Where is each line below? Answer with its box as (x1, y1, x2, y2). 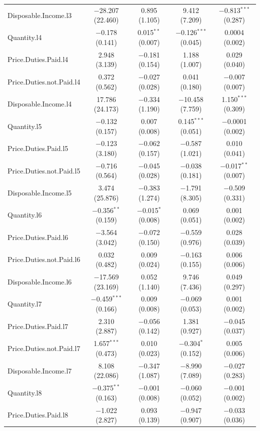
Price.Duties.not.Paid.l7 (7, 343, 80, 353)
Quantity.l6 (7, 209, 42, 220)
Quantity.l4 (7, 31, 42, 42)
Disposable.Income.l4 (7, 98, 72, 109)
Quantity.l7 (7, 298, 42, 309)
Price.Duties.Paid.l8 (7, 409, 68, 420)
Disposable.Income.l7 (7, 365, 72, 375)
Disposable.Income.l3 (7, 9, 72, 20)
